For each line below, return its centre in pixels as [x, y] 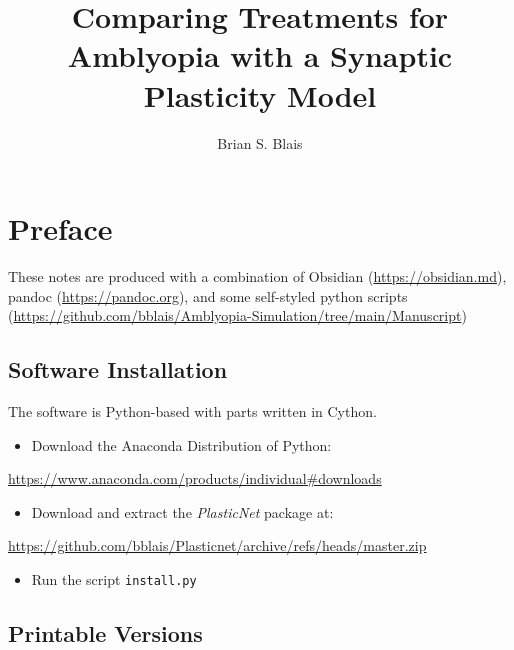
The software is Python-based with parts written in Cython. [192, 411]
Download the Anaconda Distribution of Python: [181, 444]
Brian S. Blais [260, 142]
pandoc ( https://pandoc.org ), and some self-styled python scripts [208, 295]
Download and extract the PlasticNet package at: [182, 511]
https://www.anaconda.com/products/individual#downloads [195, 478]
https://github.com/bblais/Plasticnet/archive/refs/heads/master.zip [217, 545]
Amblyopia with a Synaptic [260, 55]
